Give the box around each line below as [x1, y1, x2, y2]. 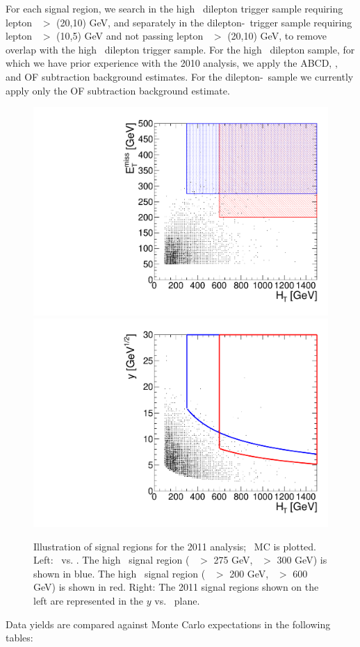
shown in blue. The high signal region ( [33, 566, 206, 580]
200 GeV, [229, 566, 269, 580]
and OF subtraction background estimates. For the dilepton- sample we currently [6, 69, 354, 83]
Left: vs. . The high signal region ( [33, 552, 190, 567]
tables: [6, 630, 33, 645]
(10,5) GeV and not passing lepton [56, 28, 204, 43]
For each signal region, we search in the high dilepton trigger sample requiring [6, 1, 343, 15]
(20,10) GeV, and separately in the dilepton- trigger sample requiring [56, 15, 352, 29]
